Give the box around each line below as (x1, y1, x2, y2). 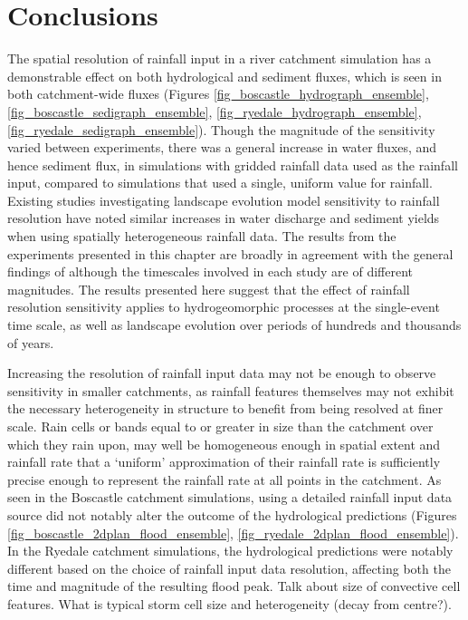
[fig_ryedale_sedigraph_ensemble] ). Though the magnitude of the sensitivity (7, 120, 435, 139)
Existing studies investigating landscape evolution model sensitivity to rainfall (7, 190, 440, 209)
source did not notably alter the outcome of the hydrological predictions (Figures (7, 505, 457, 524)
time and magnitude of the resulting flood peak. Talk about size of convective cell (7, 576, 461, 596)
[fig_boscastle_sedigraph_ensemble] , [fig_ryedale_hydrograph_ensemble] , (7, 102, 422, 121)
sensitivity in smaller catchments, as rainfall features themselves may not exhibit (7, 381, 454, 400)
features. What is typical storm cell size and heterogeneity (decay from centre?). (7, 594, 452, 613)
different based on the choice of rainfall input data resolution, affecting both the (7, 558, 451, 577)
